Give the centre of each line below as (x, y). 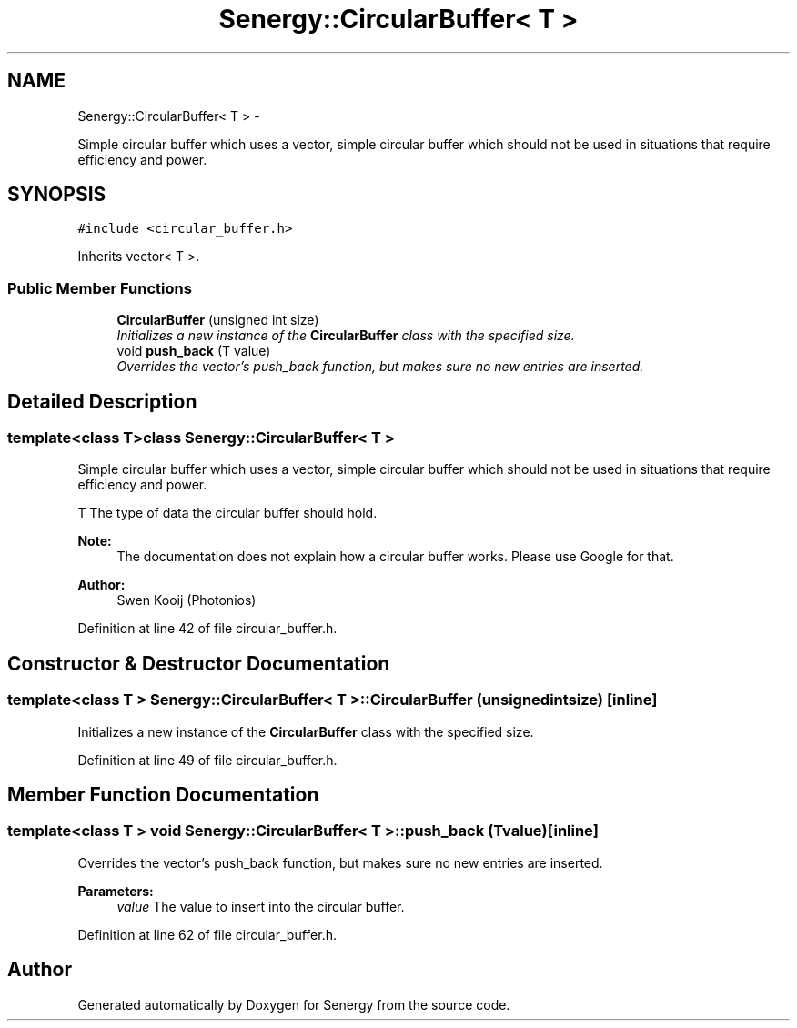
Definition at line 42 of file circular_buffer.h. (207, 629)
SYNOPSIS (57, 195)
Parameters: (116, 891)
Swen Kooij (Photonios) (187, 600)
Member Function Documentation (163, 795)
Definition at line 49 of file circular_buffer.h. (207, 760)
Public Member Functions (100, 288)
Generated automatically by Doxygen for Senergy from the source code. (294, 1004)
